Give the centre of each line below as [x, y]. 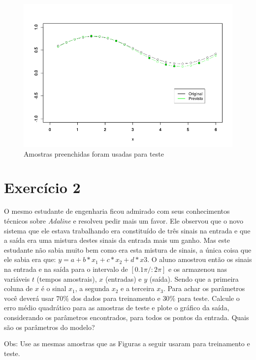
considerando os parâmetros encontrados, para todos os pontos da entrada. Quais [127, 317]
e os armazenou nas [198, 269]
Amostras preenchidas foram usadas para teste [94, 153]
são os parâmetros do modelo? [49, 327]
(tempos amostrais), [67, 278]
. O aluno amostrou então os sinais [200, 259]
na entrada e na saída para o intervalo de [66, 269]
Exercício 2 [42, 187]
